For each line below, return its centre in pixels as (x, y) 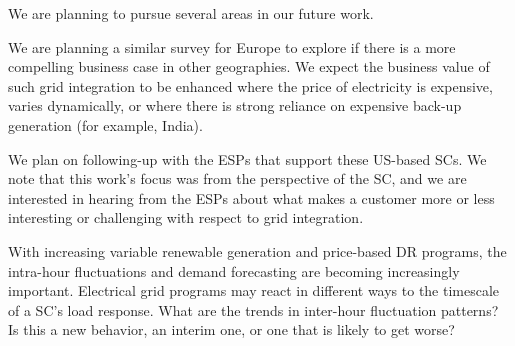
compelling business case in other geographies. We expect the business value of (249, 66)
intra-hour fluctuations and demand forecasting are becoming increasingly (234, 270)
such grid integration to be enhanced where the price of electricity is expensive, (250, 85)
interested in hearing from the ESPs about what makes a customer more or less (251, 197)
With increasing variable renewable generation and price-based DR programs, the (257, 250)
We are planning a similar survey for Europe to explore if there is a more (232, 46)
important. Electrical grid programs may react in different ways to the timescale (254, 290)
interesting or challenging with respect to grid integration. (186, 217)
